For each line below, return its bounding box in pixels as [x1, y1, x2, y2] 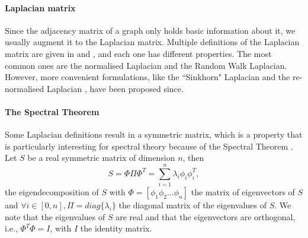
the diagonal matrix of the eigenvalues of [118, 199, 267, 211]
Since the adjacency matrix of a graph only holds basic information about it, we [5, 24, 296, 36]
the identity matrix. [80, 222, 152, 234]
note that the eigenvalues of [5, 210, 105, 223]
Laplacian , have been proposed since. [46, 82, 184, 94]
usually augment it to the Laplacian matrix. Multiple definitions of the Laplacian [5, 36, 300, 48]
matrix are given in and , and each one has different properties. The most [5, 47, 272, 59]
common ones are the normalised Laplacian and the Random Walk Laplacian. [5, 59, 287, 71]
